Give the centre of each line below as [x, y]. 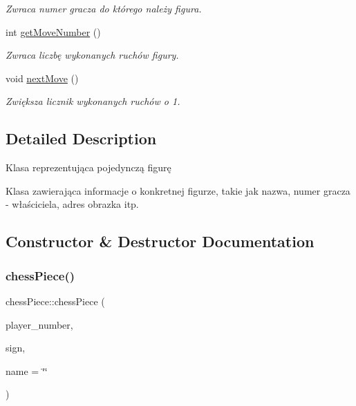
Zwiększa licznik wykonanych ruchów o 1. [93, 101]
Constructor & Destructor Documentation [160, 241]
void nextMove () [42, 78]
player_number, [39, 324]
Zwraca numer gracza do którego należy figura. [104, 8]
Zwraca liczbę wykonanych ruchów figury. [92, 55]
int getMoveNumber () [53, 31]
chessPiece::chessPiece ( [55, 301]
